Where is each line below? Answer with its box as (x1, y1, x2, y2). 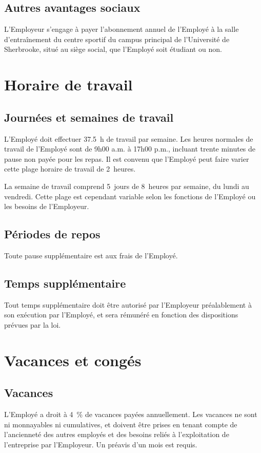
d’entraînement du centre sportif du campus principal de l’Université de (4, 33, 230, 44)
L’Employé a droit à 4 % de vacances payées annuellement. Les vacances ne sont (4, 409, 257, 420)
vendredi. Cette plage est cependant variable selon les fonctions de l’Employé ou (4, 191, 256, 201)
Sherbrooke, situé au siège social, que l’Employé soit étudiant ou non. (4, 44, 222, 54)
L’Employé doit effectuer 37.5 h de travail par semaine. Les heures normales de (4, 133, 253, 144)
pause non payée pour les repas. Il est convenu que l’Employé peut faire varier (4, 153, 249, 164)
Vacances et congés (4, 349, 142, 370)
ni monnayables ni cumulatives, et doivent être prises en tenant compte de (4, 419, 237, 429)
